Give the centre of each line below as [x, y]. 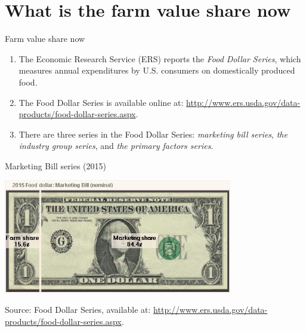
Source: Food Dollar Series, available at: [78, 310]
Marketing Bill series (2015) [55, 165]
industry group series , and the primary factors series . [116, 146]
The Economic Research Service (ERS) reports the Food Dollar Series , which [160, 58]
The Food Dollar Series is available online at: [101, 102]
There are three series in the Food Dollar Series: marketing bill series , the [153, 134]
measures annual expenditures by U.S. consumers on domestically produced [157, 70]
